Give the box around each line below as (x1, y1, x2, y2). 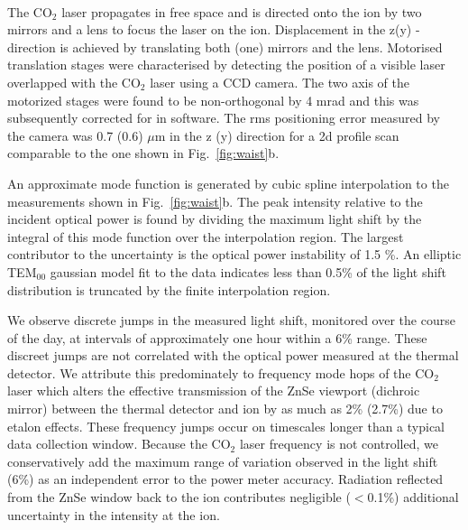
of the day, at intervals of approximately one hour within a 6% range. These (7, 328, 427, 347)
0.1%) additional (367, 488, 459, 507)
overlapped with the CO (7, 72, 141, 91)
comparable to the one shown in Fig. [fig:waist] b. (7, 144, 280, 163)
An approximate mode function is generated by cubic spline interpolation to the (7, 173, 449, 192)
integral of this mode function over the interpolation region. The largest (7, 227, 404, 246)
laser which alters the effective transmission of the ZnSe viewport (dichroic (7, 381, 420, 400)
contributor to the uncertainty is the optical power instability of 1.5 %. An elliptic (7, 245, 462, 264)
